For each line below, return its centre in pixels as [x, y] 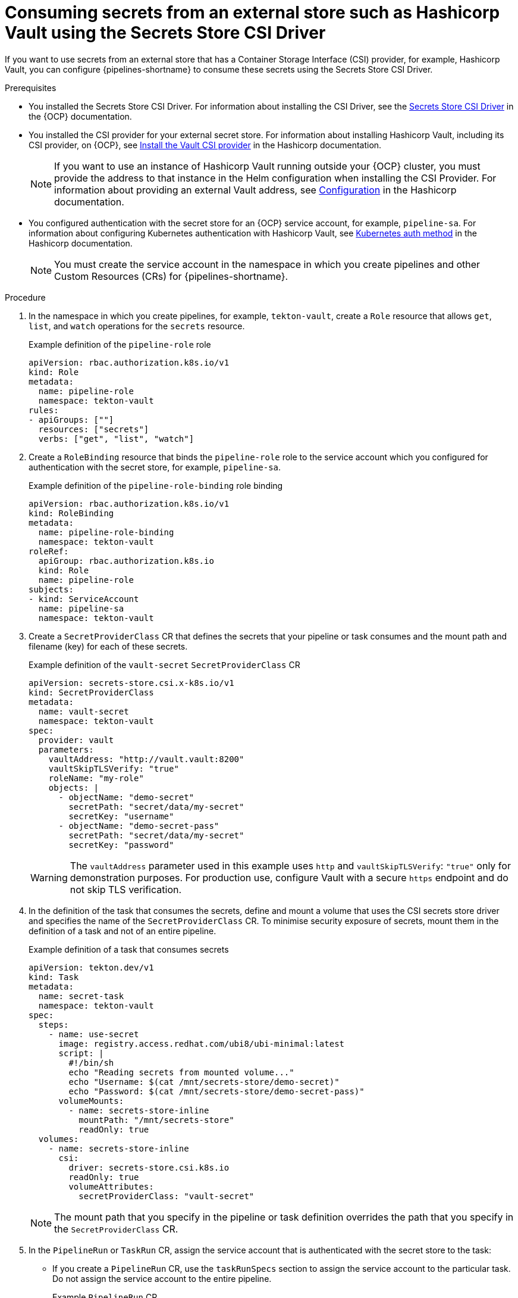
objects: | [74, 787]
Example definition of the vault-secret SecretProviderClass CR [164, 664]
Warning [49, 877]
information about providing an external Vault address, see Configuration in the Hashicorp [255, 190]
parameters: [66, 749]
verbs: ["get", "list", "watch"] [116, 439]
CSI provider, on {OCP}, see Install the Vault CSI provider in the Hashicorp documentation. [205, 145]
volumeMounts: [91, 1101]
